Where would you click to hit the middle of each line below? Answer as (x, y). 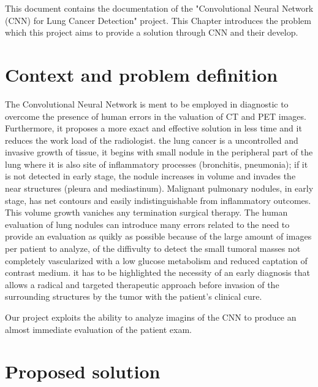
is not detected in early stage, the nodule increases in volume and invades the (150, 176)
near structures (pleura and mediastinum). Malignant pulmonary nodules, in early (159, 188)
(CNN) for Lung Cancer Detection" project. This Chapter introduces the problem (158, 20)
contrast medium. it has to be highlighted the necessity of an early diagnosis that (157, 272)
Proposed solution (83, 371)
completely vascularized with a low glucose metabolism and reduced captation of (156, 260)
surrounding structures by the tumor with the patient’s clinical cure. (134, 296)
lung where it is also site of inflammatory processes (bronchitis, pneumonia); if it (157, 164)
